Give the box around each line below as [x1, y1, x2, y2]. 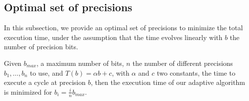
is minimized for [4, 86, 52, 97]
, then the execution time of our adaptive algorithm [90, 77, 245, 87]
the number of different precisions [132, 58, 233, 68]
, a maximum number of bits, [36, 58, 124, 68]
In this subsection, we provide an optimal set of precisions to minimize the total [4, 22, 243, 33]
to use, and [30, 67, 63, 78]
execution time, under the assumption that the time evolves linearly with [4, 32, 223, 42]
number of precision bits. [4, 41, 78, 52]
